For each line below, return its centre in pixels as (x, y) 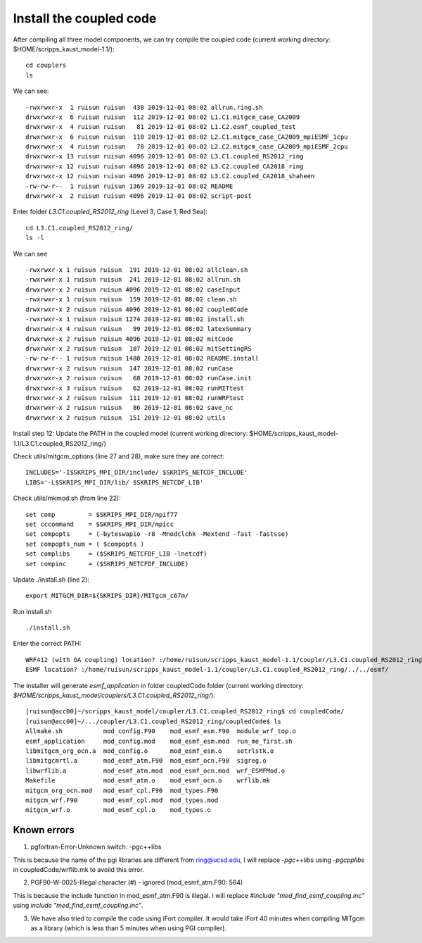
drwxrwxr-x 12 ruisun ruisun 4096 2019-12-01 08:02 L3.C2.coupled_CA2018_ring (165, 166)
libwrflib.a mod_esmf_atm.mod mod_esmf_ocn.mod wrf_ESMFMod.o (155, 770)
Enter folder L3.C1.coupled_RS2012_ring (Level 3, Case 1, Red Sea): (110, 212)
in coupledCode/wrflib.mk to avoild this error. (78, 870)
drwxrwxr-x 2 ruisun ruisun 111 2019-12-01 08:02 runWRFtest (135, 398)
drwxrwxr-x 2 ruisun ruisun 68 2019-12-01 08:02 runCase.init (139, 378)
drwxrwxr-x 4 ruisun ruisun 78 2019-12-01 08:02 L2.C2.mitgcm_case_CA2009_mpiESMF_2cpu (187, 147)
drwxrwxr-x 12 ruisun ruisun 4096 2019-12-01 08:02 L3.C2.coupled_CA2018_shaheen (170, 176)
